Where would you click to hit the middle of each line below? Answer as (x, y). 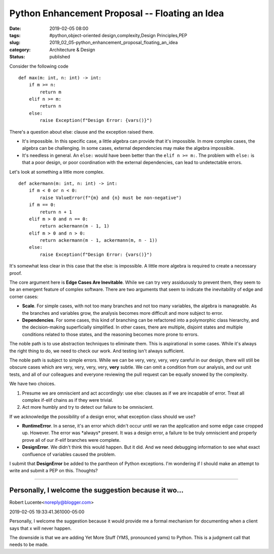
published (60, 57)
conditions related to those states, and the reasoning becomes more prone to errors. (110, 334)
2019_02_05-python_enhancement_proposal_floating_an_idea (114, 43)
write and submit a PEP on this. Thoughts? (54, 471)
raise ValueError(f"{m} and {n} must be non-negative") (111, 198)
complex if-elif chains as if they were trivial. (68, 400)
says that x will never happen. (41, 528)
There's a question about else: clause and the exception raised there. (82, 132)
